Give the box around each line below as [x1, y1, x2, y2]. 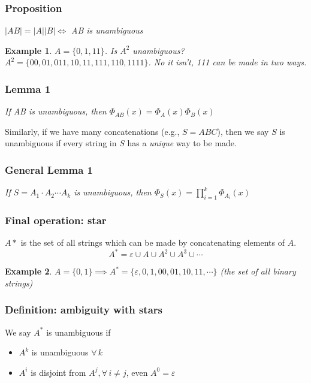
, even [126, 366, 148, 378]
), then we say [217, 125, 269, 137]
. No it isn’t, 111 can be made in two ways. [148, 56, 307, 68]
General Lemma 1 [5, 162, 93, 177]
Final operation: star [5, 212, 107, 227]
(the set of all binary [220, 265, 296, 278]
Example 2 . [5, 265, 52, 278]
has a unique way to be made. [127, 137, 237, 149]
